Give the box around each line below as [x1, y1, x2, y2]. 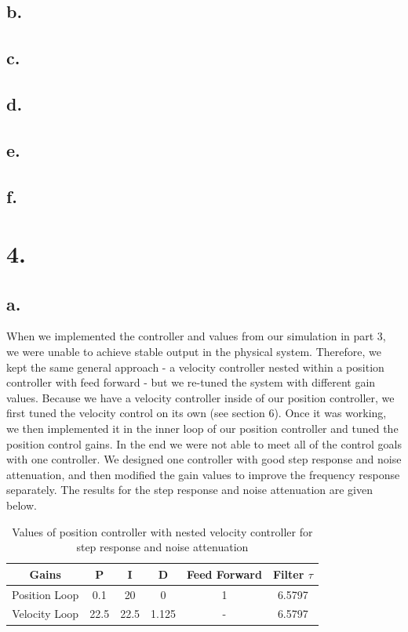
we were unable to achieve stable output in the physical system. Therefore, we [6, 343, 381, 360]
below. [6, 497, 37, 514]
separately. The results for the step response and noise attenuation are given [6, 481, 373, 498]
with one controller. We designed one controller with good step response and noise [6, 451, 402, 467]
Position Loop [12, 586, 79, 602]
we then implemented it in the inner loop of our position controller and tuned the [6, 420, 399, 437]
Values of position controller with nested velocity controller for [12, 523, 313, 539]
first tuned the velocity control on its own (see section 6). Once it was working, [6, 405, 387, 421]
